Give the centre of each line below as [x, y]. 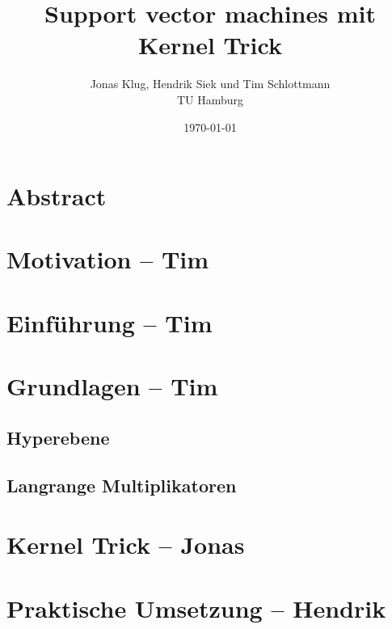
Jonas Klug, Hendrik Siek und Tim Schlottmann [210, 84]
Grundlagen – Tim [112, 386]
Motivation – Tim [108, 259]
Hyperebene [58, 437]
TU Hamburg [210, 99]
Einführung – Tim [110, 322]
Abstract [57, 196]
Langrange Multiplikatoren [122, 485]
